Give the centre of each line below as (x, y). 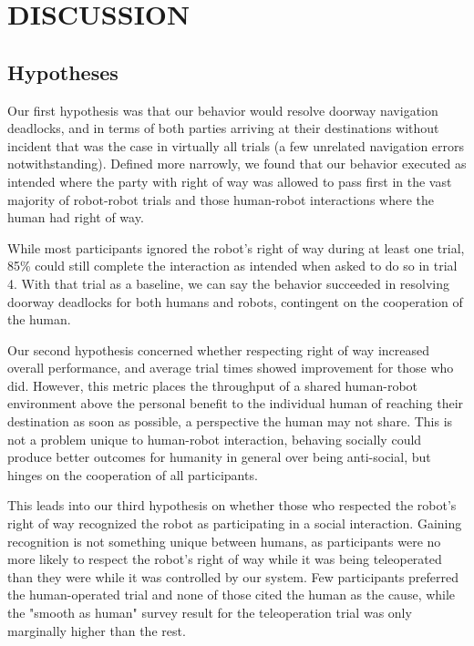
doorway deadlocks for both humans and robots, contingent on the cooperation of (235, 301)
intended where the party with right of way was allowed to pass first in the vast (230, 181)
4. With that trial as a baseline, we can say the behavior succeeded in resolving (229, 283)
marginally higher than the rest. (97, 630)
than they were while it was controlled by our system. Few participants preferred (233, 576)
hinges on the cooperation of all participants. (133, 474)
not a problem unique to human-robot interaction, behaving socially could (215, 439)
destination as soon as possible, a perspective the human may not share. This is (230, 421)
